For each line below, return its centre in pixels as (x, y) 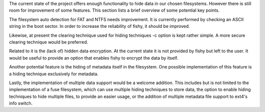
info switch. (21, 103)
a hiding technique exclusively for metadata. (54, 74)
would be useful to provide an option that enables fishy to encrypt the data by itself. (94, 58)
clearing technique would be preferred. (49, 42)
